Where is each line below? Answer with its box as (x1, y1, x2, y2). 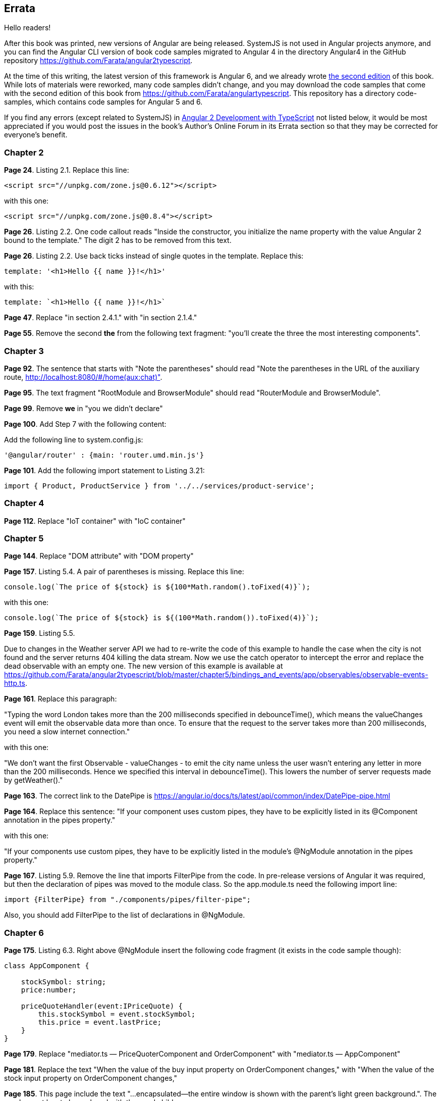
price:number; (21, 986, 77, 994)
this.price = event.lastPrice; (38, 1018, 161, 1027)
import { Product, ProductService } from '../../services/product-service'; (4, 481, 315, 490)
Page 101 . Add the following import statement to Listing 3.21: (4, 466, 205, 475)
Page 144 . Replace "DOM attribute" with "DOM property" (4, 552, 194, 561)
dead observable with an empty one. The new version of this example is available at (4, 662, 283, 671)
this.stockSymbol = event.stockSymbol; (38, 1010, 196, 1019)
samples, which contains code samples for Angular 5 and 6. (4, 97, 203, 107)
